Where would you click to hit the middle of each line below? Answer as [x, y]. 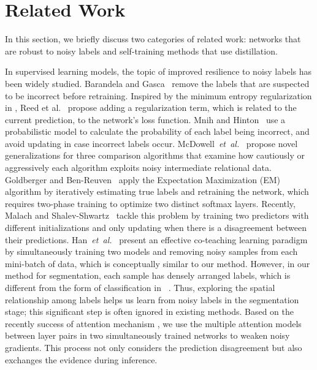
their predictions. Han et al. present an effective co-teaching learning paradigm [156, 239]
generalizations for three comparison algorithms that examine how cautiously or [155, 155]
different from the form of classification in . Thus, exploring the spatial [140, 287]
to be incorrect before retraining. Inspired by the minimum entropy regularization [158, 95]
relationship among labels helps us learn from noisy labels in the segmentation [152, 299]
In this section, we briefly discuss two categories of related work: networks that [153, 39]
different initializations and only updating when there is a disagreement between [156, 228]
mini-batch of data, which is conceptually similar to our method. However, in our [158, 263]
